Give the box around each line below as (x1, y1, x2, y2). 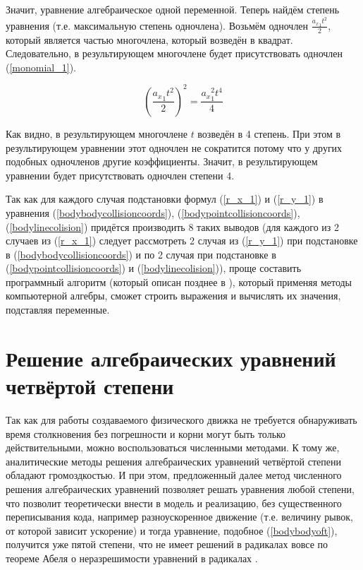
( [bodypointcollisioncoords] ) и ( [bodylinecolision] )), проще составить (6, 261, 302, 275)
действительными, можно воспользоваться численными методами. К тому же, (6, 440, 340, 455)
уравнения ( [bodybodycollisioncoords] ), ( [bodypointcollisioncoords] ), (6, 205, 300, 220)
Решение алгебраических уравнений (6, 343, 336, 372)
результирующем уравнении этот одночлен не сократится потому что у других (6, 140, 343, 155)
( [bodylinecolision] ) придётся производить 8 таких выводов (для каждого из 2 (6, 219, 340, 234)
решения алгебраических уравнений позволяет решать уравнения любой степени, (6, 481, 355, 496)
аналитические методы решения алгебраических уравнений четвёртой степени (6, 453, 341, 468)
